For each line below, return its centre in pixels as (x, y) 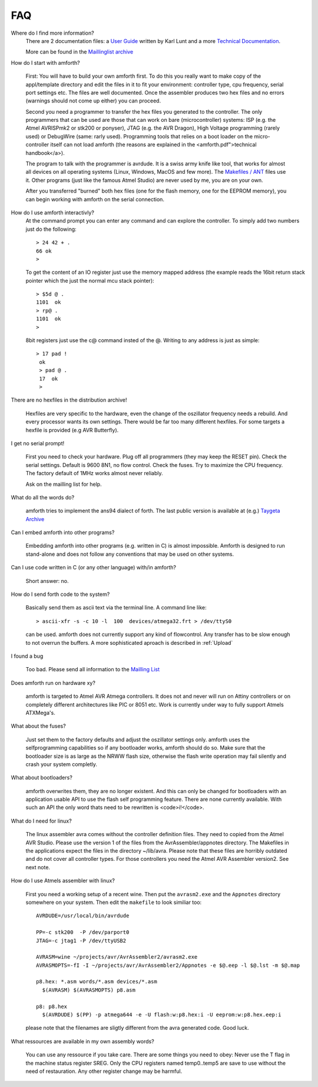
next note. (38, 867)
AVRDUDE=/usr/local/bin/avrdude (83, 916)
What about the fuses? (38, 726)
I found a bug (27, 656)
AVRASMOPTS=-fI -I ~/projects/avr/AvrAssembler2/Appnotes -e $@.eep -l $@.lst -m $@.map (168, 965)
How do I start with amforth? (45, 62)
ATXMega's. (40, 712)
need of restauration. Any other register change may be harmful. (104, 1071)
